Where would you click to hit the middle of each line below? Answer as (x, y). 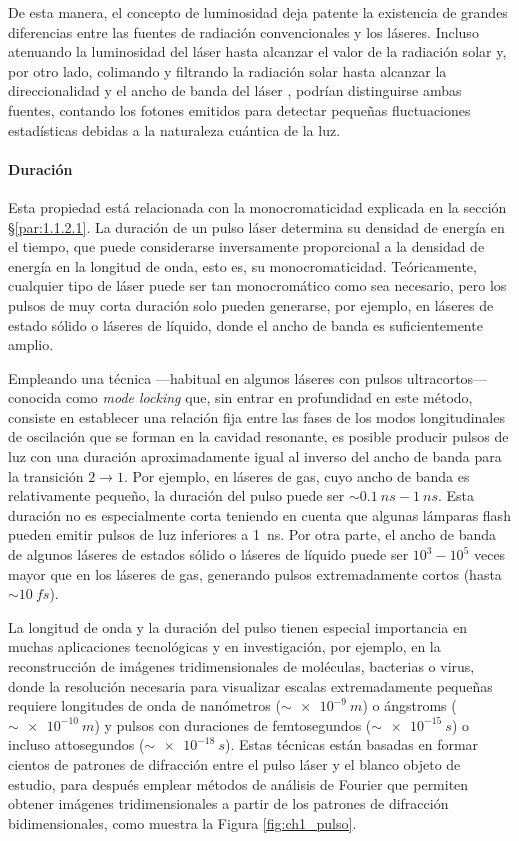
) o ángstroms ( (409, 705)
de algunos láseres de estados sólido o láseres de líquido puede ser (208, 554)
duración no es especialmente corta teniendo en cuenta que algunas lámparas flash (259, 514)
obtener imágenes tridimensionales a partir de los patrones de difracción (228, 803)
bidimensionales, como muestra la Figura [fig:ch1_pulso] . (182, 822)
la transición (46, 475)
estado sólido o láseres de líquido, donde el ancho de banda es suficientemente (245, 324)
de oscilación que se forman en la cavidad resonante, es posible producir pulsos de (258, 436)
